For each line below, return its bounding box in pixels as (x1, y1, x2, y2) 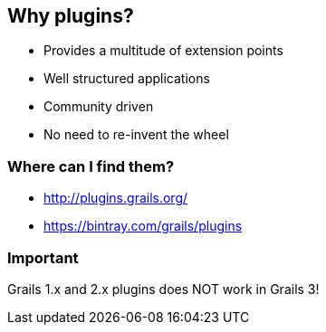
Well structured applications (43, 71, 210, 87)
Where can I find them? (7, 157, 175, 175)
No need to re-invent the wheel (43, 127, 229, 143)
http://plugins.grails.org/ (43, 190, 188, 206)
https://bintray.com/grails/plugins (43, 218, 243, 234)
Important (7, 248, 79, 267)
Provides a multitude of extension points (43, 43, 283, 59)
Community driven (43, 99, 154, 115)
